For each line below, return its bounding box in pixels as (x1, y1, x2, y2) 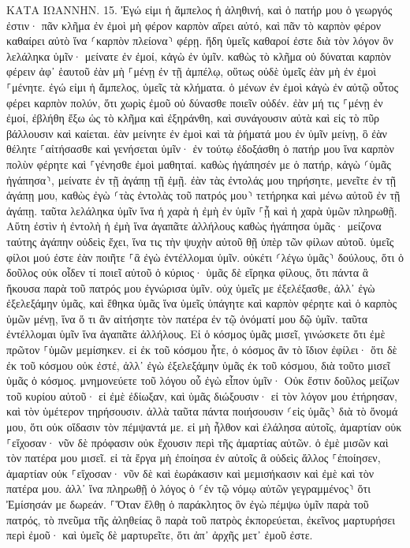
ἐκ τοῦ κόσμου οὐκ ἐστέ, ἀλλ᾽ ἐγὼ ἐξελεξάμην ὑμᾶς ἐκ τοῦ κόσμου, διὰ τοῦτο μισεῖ (6, 356, 390, 373)
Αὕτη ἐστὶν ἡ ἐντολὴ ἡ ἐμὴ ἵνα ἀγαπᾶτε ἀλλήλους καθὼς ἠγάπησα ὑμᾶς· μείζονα (6, 218, 382, 234)
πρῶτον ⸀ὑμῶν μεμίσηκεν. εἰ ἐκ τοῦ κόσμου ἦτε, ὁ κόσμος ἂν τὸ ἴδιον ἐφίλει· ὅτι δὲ (6, 341, 397, 358)
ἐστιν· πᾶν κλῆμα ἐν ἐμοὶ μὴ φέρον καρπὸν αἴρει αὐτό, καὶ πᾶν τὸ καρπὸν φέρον (6, 17, 381, 33)
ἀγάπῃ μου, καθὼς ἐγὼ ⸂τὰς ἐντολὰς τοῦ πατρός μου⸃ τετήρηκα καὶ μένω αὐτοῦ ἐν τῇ (6, 187, 401, 203)
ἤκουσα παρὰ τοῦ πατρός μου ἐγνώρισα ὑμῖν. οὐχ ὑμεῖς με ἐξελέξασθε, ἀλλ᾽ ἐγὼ (6, 279, 375, 296)
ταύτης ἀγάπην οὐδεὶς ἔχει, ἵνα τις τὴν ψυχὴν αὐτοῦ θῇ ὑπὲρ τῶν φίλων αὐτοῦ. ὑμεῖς (6, 233, 394, 249)
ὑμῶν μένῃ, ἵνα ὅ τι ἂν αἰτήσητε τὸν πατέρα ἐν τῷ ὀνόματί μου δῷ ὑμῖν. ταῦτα (6, 310, 368, 326)
